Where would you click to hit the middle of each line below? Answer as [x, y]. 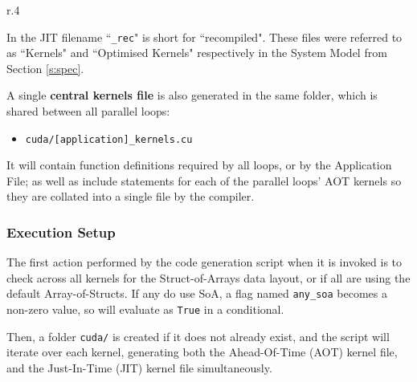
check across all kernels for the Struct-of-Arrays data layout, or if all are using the [208, 277]
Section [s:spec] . [45, 68]
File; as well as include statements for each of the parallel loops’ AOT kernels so [204, 180]
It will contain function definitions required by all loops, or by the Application [199, 165]
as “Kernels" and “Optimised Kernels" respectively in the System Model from [197, 53]
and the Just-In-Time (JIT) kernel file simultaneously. [139, 368]
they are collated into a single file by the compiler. [131, 196]
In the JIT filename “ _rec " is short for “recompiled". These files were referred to [204, 37]
